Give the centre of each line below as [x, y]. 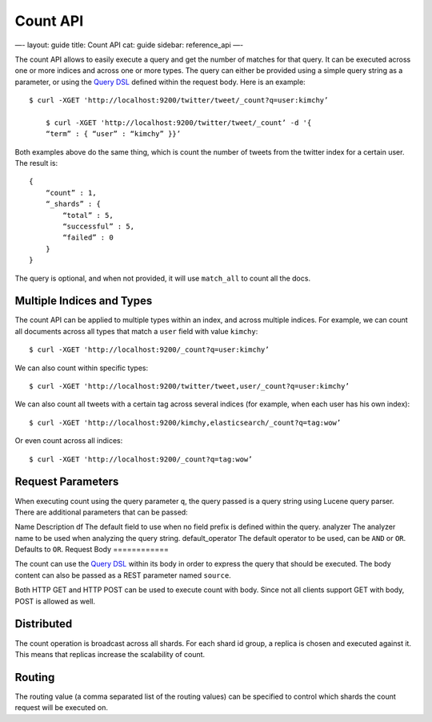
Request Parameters [67, 482]
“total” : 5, [88, 215]
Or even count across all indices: [69, 441]
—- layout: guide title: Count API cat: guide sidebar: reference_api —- [129, 45]
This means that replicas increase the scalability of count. [110, 654]
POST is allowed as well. [55, 601]
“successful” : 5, [99, 227]
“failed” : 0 [88, 238]
